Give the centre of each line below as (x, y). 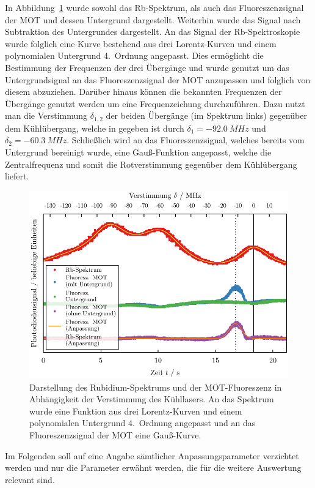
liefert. (17, 176)
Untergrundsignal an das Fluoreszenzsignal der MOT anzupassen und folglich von (158, 79)
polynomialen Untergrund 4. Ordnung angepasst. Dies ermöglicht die (134, 55)
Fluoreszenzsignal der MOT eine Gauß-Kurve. (115, 434)
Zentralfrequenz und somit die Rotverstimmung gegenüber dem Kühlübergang (151, 164)
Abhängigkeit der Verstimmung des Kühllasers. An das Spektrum (152, 399)
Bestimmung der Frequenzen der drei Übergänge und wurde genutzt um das (147, 67)
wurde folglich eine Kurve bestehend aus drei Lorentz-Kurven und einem (141, 43)
